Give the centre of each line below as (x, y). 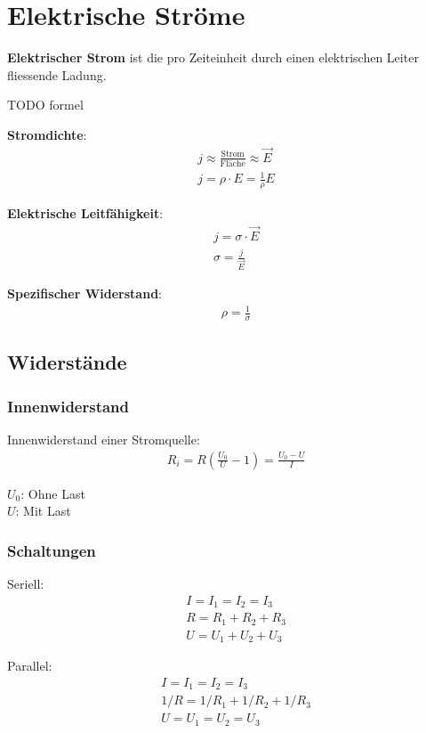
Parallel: (30, 666)
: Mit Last (43, 511)
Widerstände (67, 362)
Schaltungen (52, 550)
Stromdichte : (47, 134)
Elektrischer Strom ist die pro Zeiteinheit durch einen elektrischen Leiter (213, 57)
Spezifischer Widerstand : (84, 293)
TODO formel (45, 105)
